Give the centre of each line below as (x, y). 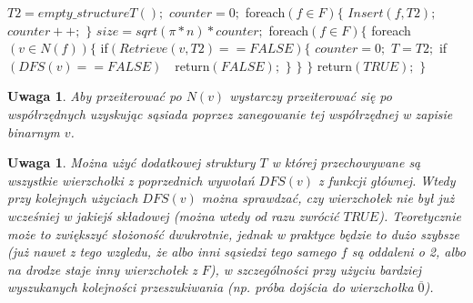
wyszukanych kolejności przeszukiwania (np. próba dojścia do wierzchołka (211, 287)
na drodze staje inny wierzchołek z (102, 269)
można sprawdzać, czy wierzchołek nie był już (328, 198)
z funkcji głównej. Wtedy (387, 180)
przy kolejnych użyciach (73, 198)
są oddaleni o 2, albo (408, 252)
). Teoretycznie (420, 215)
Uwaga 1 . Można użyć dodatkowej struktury (131, 162)
